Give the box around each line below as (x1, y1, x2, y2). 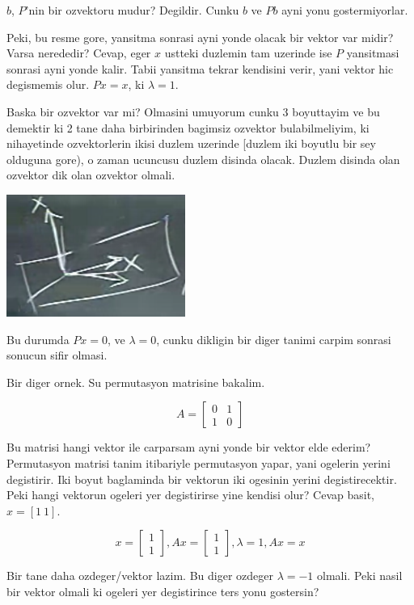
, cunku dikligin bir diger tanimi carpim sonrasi (156, 330, 391, 347)
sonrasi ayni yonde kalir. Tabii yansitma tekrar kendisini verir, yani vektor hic (6, 60, 394, 77)
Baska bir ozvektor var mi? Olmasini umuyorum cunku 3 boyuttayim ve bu (6, 103, 380, 120)
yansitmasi (346, 44, 399, 61)
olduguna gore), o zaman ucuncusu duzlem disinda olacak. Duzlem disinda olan (6, 150, 400, 167)
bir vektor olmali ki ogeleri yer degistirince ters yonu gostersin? (6, 583, 319, 600)
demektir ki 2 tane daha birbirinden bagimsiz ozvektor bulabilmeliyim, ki (6, 119, 370, 136)
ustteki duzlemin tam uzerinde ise (164, 44, 332, 61)
